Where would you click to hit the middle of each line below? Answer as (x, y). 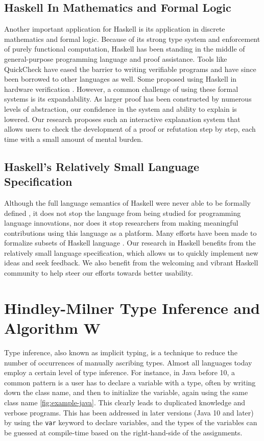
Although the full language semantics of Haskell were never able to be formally (127, 202)
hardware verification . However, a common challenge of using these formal (121, 89)
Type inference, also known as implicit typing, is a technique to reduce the (121, 352)
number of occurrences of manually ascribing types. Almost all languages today (128, 362)
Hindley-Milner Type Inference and (132, 308)
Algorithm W (52, 328)
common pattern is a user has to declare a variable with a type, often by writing (130, 382)
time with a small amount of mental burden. (74, 139)
